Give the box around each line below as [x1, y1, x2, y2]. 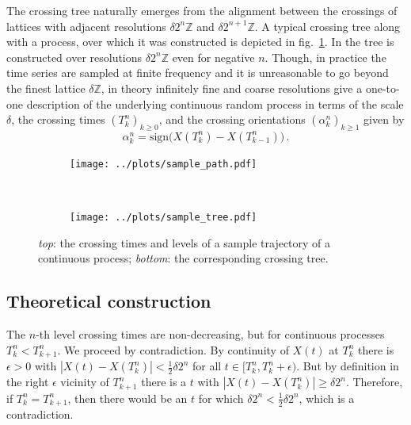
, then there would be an [67, 389, 188, 406]
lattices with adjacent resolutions [6, 17, 166, 34]
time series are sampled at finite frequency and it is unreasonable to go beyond [6, 64, 389, 81]
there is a [141, 373, 187, 390]
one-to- [365, 79, 400, 96]
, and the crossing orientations [158, 111, 306, 128]
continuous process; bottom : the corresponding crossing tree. [38, 250, 329, 266]
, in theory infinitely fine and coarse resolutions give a [101, 79, 363, 96]
